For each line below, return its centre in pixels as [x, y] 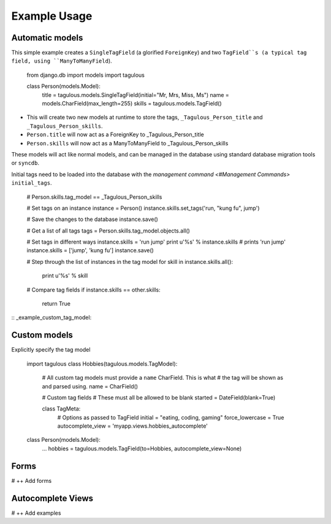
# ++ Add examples [36, 513]
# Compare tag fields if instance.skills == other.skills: [93, 290]
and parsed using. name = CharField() [90, 386]
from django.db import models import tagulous [86, 75]
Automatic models [47, 38]
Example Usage [52, 16]
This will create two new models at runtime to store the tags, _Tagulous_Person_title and [145, 117]
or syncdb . [25, 163]
